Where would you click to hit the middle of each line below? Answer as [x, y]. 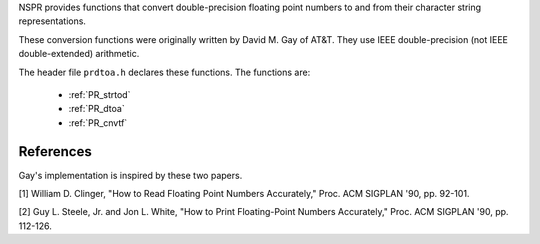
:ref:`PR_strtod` [99, 94]
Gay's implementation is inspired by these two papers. [130, 175]
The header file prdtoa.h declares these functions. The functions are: [164, 72]
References [55, 151]
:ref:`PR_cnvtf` [98, 122]
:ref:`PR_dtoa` [96, 109]
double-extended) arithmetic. [79, 54]
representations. [52, 21]
